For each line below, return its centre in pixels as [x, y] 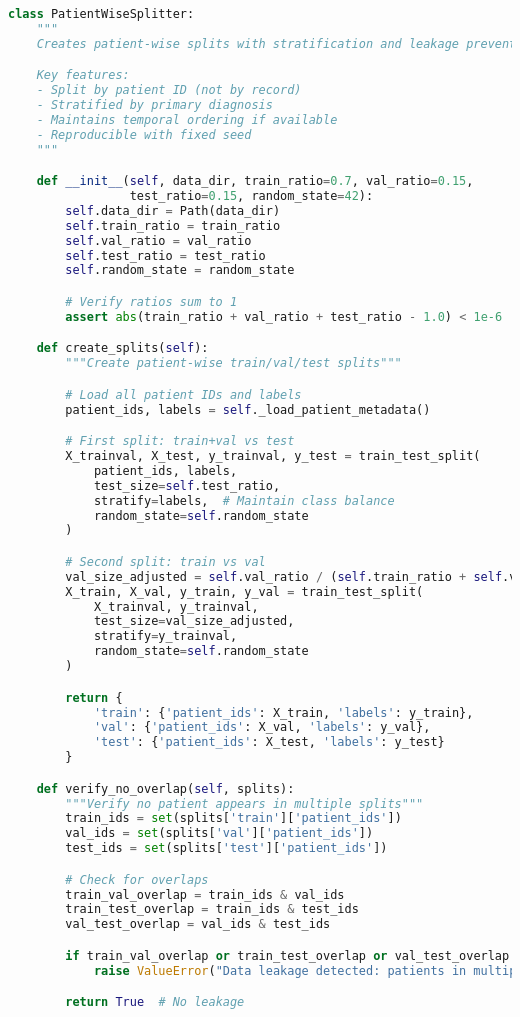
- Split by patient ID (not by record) [169, 90]
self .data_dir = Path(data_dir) [173, 210]
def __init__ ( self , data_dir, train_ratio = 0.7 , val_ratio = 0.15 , [255, 181]
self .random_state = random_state [180, 270]
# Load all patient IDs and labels [183, 394]
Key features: [83, 75]
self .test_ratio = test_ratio [165, 255]
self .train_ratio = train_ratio [173, 225]
